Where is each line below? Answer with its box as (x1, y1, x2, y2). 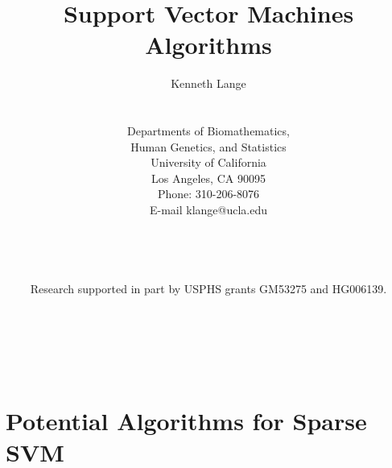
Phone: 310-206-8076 (157, 185, 260, 202)
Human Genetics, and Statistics (130, 138, 287, 155)
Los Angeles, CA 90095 (151, 169, 266, 186)
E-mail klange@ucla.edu (149, 201, 268, 218)
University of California (151, 154, 266, 171)
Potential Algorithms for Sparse (6, 404, 367, 437)
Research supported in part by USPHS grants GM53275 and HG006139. (30, 280, 387, 297)
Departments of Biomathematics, (126, 122, 290, 139)
